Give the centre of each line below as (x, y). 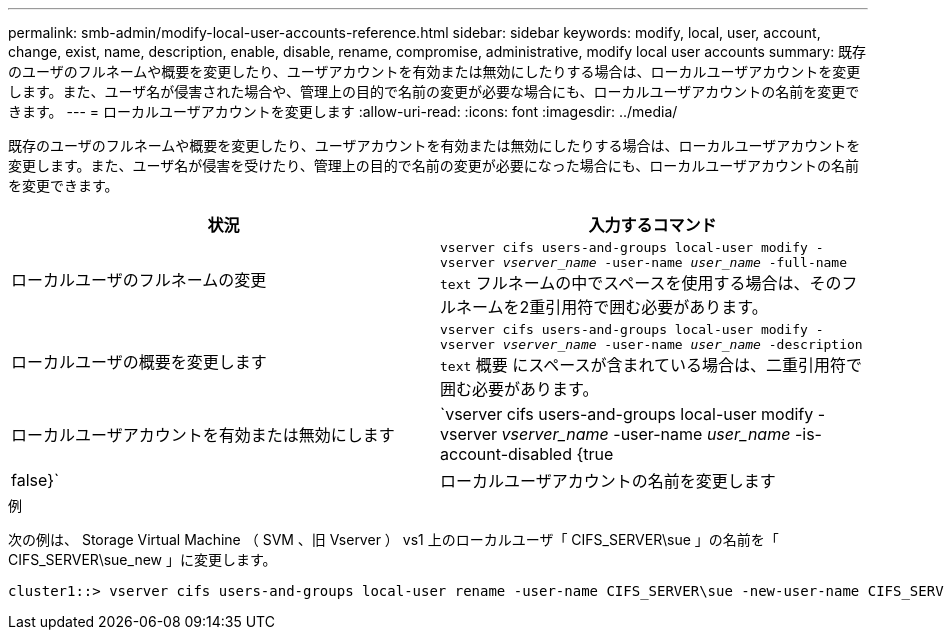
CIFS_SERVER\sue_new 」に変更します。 (142, 559)
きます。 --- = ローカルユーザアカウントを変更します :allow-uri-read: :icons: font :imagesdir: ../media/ (343, 111)
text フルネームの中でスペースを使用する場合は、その (641, 283)
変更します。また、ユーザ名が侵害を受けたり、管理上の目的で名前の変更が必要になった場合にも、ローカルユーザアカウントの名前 (434, 165)
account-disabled (506, 454)
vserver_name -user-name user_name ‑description (682, 344)
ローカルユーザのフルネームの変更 (139, 280)
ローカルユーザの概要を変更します (139, 362)
